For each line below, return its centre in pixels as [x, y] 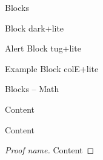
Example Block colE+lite [52, 68]
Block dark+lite [35, 28]
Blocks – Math [32, 89]
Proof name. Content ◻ [50, 150]
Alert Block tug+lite [43, 48]
